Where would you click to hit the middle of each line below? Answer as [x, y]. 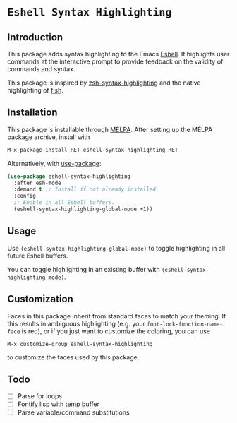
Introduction [35, 37]
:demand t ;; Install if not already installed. [86, 189]
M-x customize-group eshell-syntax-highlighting [80, 344]
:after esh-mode [37, 183]
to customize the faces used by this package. [73, 357]
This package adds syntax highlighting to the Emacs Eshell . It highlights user [119, 54]
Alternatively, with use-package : [54, 163]
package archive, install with [49, 137]
